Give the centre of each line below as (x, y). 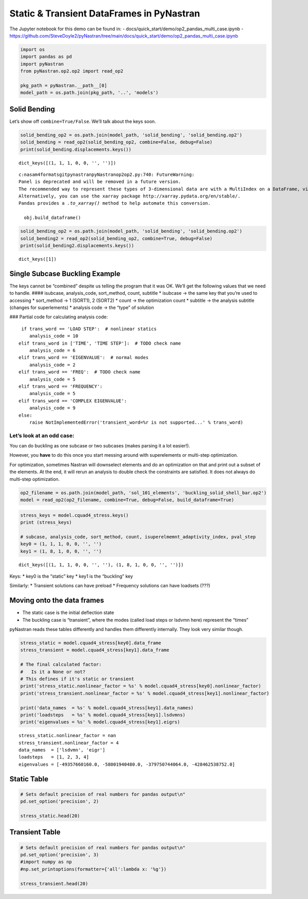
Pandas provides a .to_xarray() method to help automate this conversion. (115, 203)
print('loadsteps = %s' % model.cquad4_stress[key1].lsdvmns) (103, 715)
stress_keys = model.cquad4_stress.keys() (74, 515)
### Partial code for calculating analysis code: (59, 317)
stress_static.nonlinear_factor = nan (68, 736)
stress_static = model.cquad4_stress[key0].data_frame (91, 643)
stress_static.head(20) (50, 816)
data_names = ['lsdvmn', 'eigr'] (62, 750)
